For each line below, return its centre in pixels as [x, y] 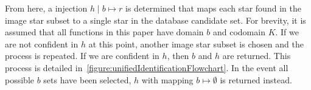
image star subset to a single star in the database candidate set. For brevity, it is [155, 20]
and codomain [239, 32]
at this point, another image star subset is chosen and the [196, 43]
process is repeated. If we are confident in [82, 56]
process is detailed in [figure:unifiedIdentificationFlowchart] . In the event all [147, 67]
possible [19, 79]
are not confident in [42, 43]
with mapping [167, 79]
